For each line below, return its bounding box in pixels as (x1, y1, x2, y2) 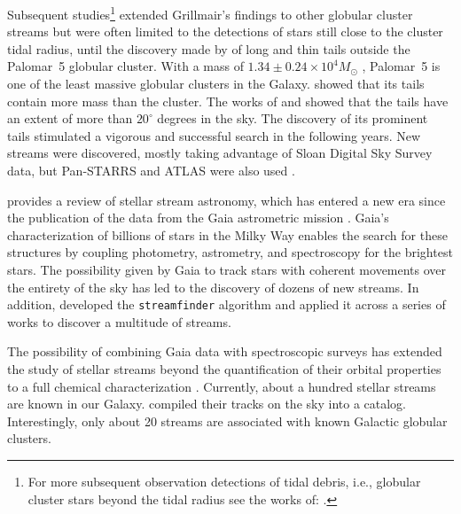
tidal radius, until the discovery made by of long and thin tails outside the (7, 39, 410, 58)
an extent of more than (7, 109, 133, 128)
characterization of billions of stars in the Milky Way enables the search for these (7, 225, 448, 244)
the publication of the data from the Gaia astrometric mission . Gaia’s (7, 208, 389, 227)
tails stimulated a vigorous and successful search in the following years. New (7, 126, 421, 144)
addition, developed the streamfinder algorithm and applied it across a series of (7, 295, 446, 314)
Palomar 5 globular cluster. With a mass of (7, 57, 244, 75)
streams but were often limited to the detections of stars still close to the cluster (7, 22, 443, 41)
